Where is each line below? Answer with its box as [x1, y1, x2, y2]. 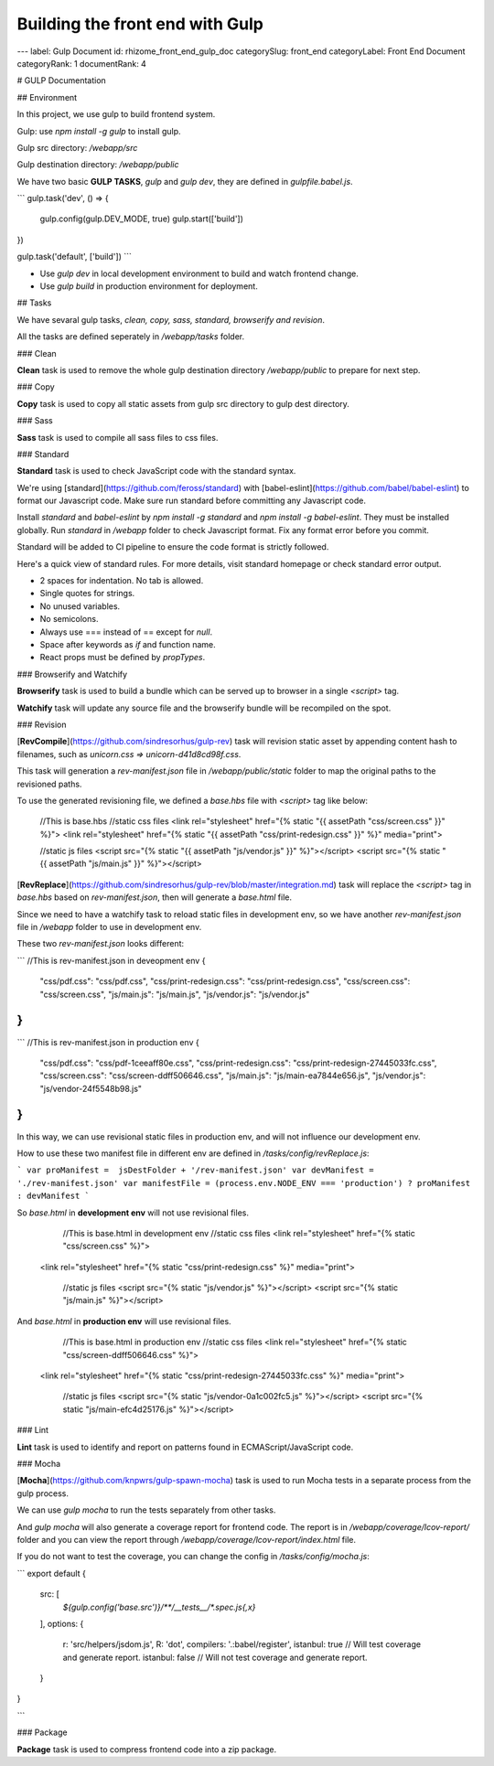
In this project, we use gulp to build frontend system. [16, 109, 216, 120]
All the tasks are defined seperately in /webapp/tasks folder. [16, 331, 245, 342]
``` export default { [16, 1568, 86, 1579]
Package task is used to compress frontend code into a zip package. [16, 1743, 277, 1755]
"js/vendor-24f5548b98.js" [39, 1083, 142, 1094]
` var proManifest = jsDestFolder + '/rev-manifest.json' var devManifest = [16, 1165, 374, 1175]
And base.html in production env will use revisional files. [16, 1315, 232, 1326]
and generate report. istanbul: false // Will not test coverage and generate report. [62, 1652, 368, 1663]
